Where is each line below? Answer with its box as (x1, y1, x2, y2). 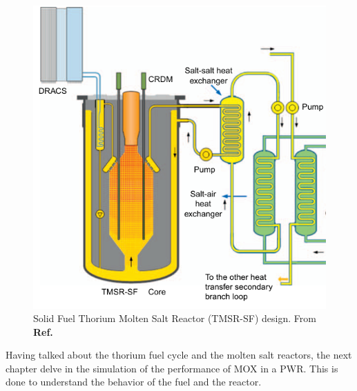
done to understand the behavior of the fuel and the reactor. (6, 374, 262, 389)
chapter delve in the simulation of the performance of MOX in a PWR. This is (6, 361, 338, 375)
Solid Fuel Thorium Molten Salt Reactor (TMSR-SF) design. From (33, 311, 316, 325)
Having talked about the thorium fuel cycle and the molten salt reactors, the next (6, 348, 352, 362)
